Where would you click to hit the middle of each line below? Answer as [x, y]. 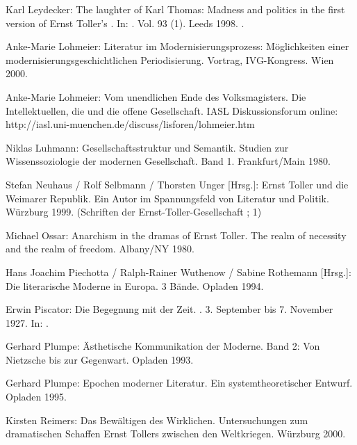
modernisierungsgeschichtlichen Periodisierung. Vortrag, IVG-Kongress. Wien [170, 59]
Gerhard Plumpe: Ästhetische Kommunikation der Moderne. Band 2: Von [163, 346]
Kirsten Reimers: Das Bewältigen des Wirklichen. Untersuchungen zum [157, 420]
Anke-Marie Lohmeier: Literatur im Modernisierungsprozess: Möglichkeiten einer [177, 46]
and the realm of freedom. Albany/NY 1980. [100, 249]
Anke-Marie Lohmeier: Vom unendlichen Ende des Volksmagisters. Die [156, 96]
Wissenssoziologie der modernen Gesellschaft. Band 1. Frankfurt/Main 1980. [168, 161]
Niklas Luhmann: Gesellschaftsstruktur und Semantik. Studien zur [147, 147]
